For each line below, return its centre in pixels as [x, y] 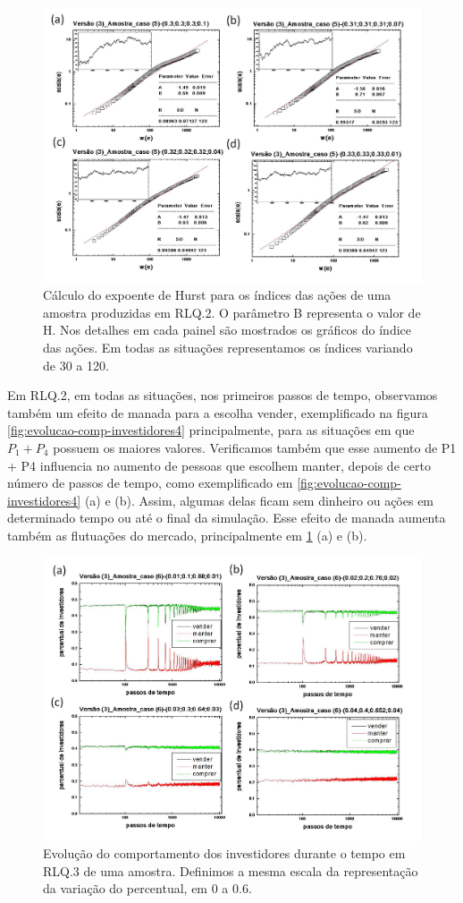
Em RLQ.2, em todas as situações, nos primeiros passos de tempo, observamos [223, 395]
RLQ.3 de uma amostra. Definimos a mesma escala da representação [231, 870]
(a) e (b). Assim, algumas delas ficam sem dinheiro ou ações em [259, 500]
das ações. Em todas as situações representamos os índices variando [228, 348]
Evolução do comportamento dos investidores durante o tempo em [224, 853]
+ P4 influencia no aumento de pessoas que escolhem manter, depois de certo [219, 465]
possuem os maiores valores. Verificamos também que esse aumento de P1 [255, 447]
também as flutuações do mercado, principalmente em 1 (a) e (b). [187, 535]
